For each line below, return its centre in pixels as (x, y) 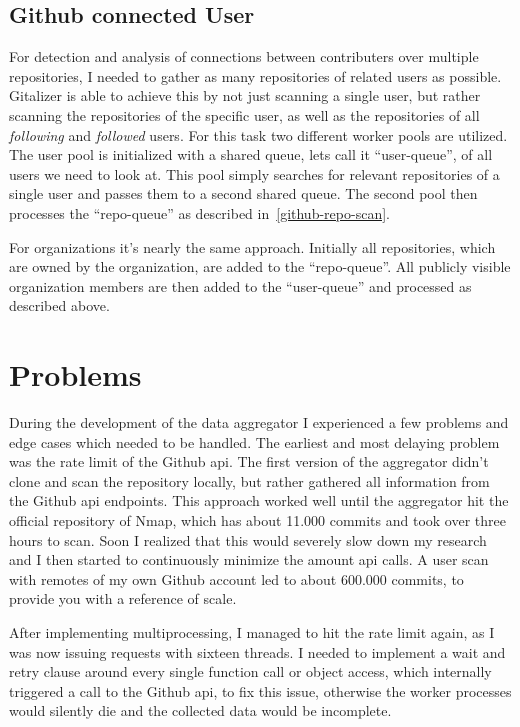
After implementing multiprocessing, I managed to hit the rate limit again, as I (252, 631)
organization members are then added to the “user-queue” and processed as (240, 285)
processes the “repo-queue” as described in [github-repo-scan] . (199, 212)
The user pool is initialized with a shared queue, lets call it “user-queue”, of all (251, 154)
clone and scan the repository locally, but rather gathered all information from (249, 480)
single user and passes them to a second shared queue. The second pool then (243, 193)
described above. (59, 305)
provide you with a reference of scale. (123, 598)
